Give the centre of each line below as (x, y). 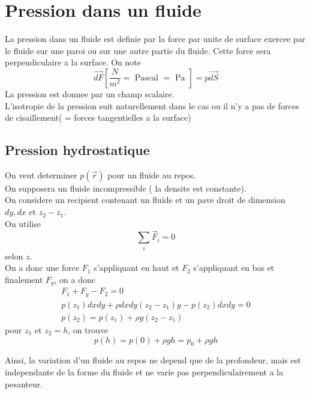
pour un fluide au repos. (152, 174)
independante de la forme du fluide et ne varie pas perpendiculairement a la (144, 371)
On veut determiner (41, 174)
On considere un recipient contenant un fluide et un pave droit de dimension (145, 200)
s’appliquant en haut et (136, 268)
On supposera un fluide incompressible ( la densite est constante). (126, 188)
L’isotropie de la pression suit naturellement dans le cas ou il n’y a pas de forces (152, 105)
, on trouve (88, 330)
